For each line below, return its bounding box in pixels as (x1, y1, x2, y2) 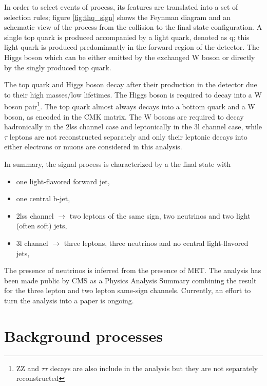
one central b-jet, (16, 193, 70, 204)
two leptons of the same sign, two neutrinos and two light (69, 210, 251, 221)
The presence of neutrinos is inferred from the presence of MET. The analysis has (4, 265, 261, 276)
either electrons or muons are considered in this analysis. (4, 141, 182, 152)
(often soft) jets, (16, 220, 67, 231)
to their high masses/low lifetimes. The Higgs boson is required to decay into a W (4, 89, 262, 100)
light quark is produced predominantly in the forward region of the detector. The (4, 42, 260, 52)
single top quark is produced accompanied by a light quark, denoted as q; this (4, 31, 250, 42)
